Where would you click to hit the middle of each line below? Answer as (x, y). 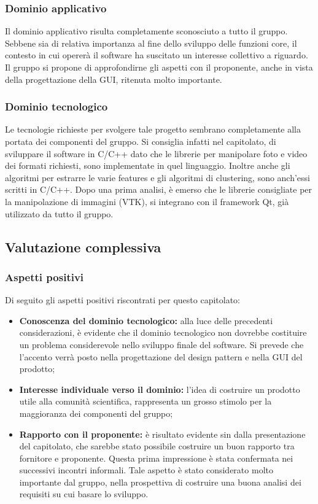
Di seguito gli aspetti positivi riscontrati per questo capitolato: (122, 300)
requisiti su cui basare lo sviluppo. (84, 494)
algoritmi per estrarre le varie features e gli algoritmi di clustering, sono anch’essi (158, 177)
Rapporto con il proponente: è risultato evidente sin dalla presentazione (162, 434)
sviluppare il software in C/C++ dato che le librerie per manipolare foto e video (156, 153)
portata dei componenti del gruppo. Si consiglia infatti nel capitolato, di (141, 141)
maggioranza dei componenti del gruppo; (96, 413)
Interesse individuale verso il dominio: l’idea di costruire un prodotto (160, 389)
